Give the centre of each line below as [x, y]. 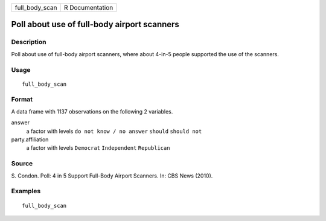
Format [22, 100]
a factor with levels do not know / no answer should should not [114, 131]
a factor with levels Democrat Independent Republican [98, 148]
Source [22, 164]
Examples [26, 191]
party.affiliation [30, 139]
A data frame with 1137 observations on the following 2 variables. [92, 111]
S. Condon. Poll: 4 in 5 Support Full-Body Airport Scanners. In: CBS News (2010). [112, 176]
